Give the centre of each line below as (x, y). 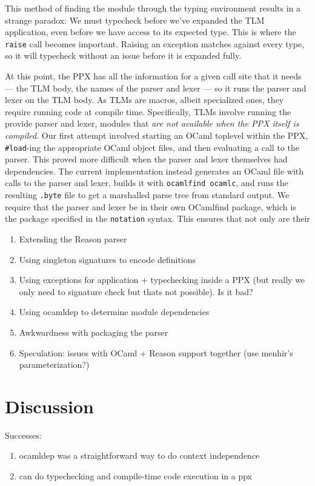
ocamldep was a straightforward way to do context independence (139, 455)
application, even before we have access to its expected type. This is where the (151, 32)
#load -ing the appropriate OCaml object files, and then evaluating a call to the (152, 147)
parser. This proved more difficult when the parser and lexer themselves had (146, 159)
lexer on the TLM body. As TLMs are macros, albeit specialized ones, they (144, 100)
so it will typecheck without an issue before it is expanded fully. (123, 55)
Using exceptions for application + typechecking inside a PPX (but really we (162, 280)
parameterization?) (54, 364)
